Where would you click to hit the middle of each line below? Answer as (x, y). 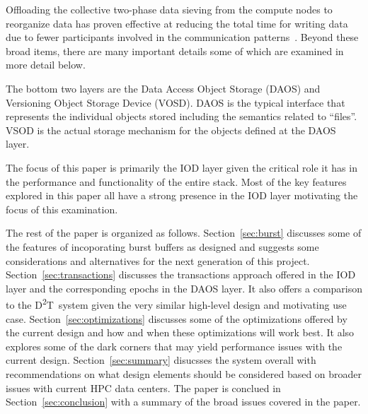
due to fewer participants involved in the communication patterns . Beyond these (182, 37)
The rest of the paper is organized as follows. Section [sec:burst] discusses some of (184, 233)
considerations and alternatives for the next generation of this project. (158, 260)
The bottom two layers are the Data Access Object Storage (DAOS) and (163, 88)
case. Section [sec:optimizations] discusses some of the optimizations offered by (177, 318)
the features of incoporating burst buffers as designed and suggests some (162, 246)
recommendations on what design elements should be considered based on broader (184, 373)
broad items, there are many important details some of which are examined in (175, 51)
